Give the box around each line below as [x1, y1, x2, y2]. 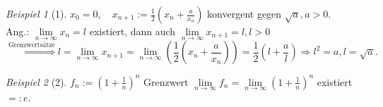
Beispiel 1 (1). [6, 6, 67, 20]
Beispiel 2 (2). [6, 74, 67, 89]
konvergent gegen [207, 6, 282, 20]
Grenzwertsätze [8, 42, 55, 49]
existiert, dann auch [89, 24, 176, 38]
